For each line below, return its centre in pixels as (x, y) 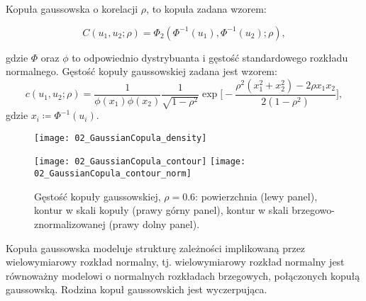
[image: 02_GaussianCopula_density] (121, 138)
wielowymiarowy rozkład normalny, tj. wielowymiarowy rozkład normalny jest (175, 262)
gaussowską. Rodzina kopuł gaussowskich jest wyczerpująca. (137, 289)
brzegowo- (313, 210)
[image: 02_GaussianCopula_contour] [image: (140, 162)
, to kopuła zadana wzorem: (206, 8)
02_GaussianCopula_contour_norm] (113, 174)
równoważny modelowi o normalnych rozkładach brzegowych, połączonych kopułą (183, 275)
